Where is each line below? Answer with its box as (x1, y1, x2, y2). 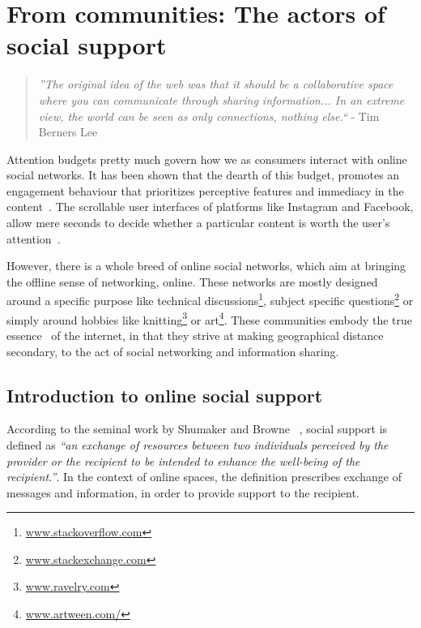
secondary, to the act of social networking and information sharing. (6, 342, 339, 359)
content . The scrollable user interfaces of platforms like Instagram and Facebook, (6, 198, 414, 215)
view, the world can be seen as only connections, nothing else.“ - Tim (38, 107, 380, 124)
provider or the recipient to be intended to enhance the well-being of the (6, 452, 360, 469)
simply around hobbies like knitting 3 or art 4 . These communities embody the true (6, 308, 413, 328)
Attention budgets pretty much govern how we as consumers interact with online (6, 150, 407, 167)
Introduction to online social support (6, 382, 323, 407)
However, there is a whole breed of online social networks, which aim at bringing (6, 257, 406, 274)
